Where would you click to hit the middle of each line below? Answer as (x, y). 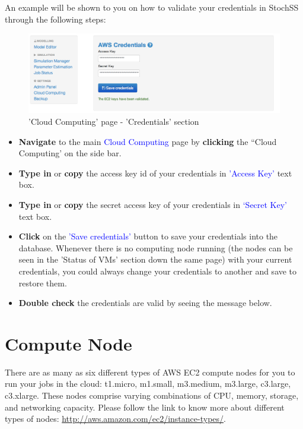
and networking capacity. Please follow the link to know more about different (145, 407)
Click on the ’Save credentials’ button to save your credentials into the (148, 236)
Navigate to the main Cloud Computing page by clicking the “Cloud (148, 141)
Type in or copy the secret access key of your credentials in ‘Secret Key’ (153, 205)
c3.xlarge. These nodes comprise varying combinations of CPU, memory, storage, (152, 395)
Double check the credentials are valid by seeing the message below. (145, 303)
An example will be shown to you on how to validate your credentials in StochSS (152, 7)
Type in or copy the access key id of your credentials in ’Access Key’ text (155, 173)
